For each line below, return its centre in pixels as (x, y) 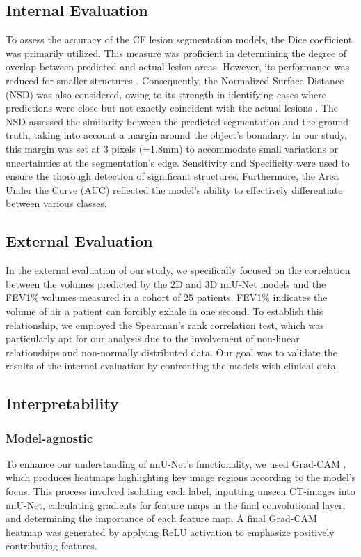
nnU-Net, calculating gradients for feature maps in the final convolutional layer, (176, 504)
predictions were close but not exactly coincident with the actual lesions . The (172, 108)
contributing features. (51, 545)
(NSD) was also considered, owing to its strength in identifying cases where (166, 94)
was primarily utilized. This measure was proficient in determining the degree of (176, 53)
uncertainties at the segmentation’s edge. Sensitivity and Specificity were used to (178, 162)
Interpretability (62, 403)
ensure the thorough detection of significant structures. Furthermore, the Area (172, 176)
